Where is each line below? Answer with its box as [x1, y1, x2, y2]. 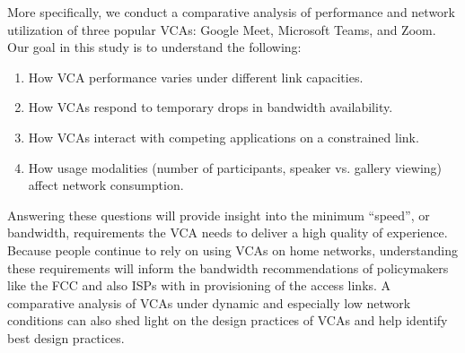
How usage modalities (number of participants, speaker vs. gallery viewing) [28, 158, 443, 176]
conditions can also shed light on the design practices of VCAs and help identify [7, 311, 448, 330]
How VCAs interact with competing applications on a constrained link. [28, 127, 419, 146]
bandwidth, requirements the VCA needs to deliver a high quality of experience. [7, 223, 448, 242]
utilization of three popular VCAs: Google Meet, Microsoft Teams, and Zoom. [7, 20, 436, 39]
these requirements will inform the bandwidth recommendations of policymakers [7, 258, 449, 277]
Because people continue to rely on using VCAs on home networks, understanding [7, 240, 458, 259]
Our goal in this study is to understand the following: [7, 38, 302, 56]
